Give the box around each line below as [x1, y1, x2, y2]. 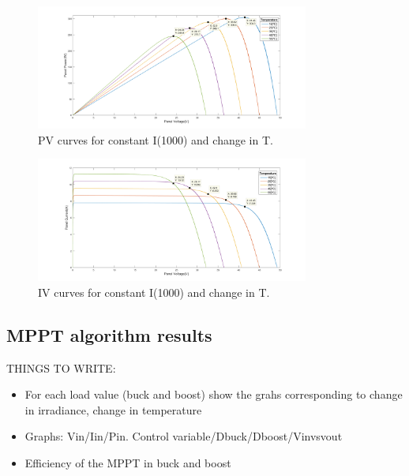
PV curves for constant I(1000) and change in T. [38, 131, 273, 148]
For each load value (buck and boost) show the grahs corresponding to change [24, 386, 403, 403]
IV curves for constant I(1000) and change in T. [38, 283, 270, 300]
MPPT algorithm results [6, 322, 212, 347]
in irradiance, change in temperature [24, 401, 202, 418]
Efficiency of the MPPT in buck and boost [24, 454, 231, 470]
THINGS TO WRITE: [6, 359, 116, 376]
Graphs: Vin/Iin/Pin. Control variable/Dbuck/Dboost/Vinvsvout [24, 428, 343, 444]
